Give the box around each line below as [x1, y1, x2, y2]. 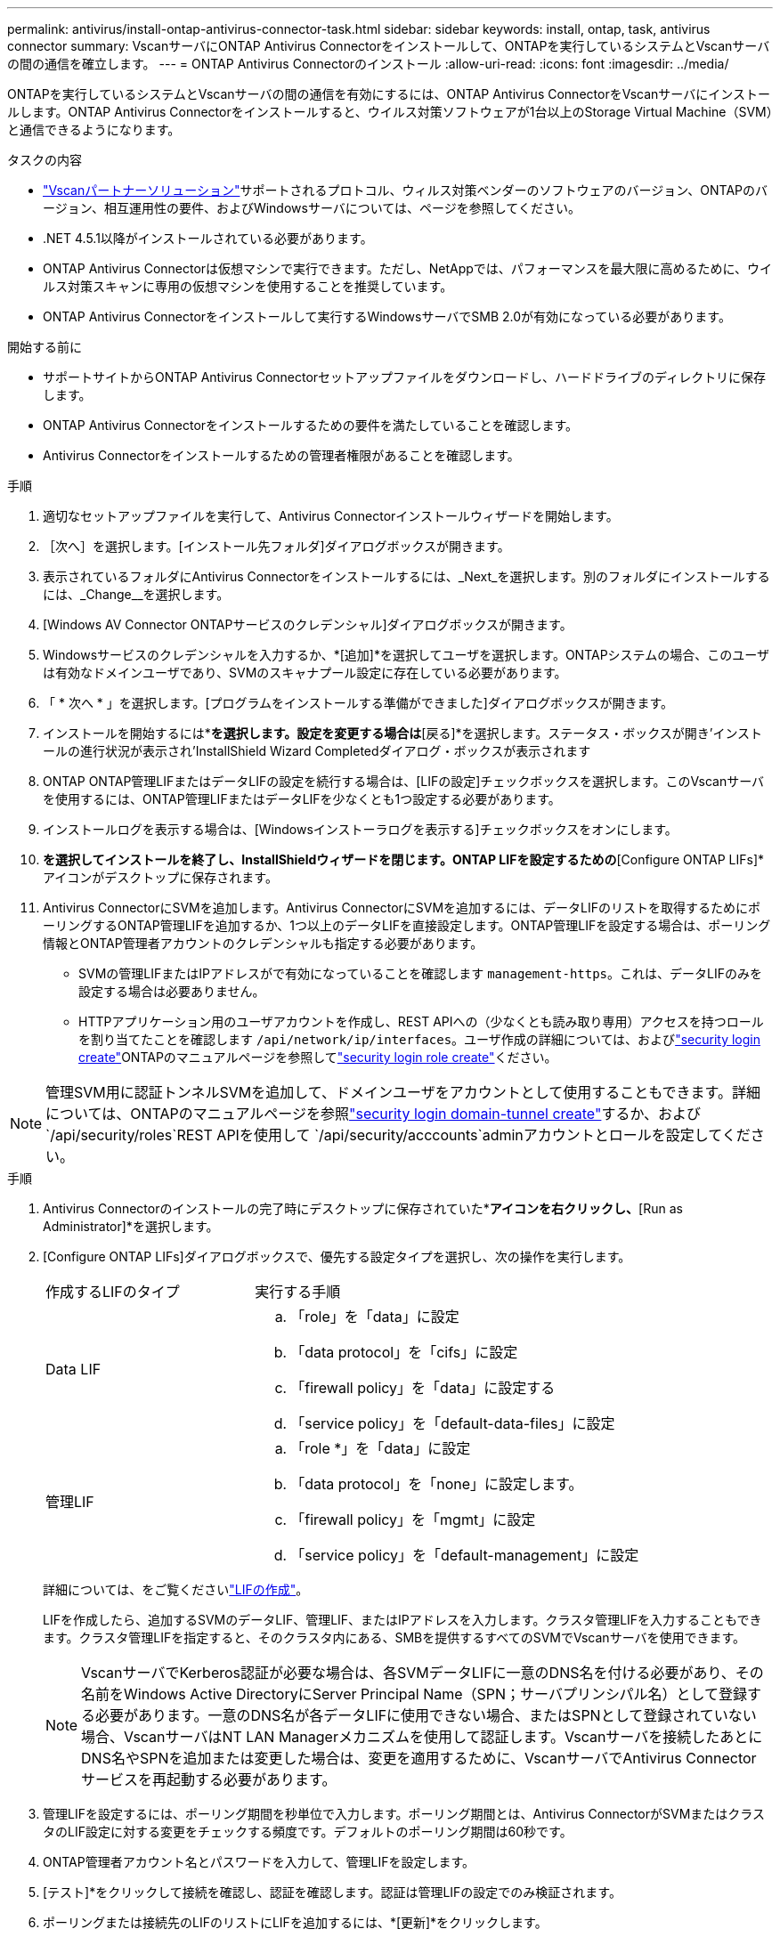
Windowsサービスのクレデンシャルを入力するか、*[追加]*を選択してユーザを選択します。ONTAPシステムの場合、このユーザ [43, 647, 769, 662]
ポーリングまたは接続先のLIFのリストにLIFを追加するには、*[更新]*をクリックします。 [43, 1915, 548, 1930]
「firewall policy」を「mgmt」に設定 [290, 1511, 536, 1528]
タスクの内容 [7, 152, 82, 167]
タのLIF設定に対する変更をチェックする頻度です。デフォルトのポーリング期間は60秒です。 [43, 1824, 573, 1839]
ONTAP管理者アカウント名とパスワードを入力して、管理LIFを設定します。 [43, 1854, 475, 1869]
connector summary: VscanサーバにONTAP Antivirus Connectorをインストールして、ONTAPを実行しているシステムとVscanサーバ [7, 38, 770, 53]
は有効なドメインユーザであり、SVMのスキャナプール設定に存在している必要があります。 [43, 665, 567, 680]
